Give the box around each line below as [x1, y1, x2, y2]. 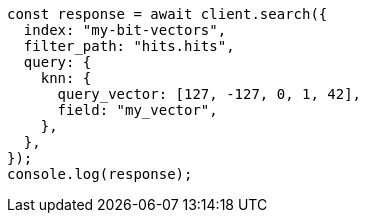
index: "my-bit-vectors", [23, 22, 227, 38]
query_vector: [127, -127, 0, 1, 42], [57, 86, 362, 102]
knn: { [40, 70, 92, 86]
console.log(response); [7, 166, 193, 182]
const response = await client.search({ [7, 6, 328, 22]
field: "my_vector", [57, 102, 218, 118]
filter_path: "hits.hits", [23, 38, 235, 54]
